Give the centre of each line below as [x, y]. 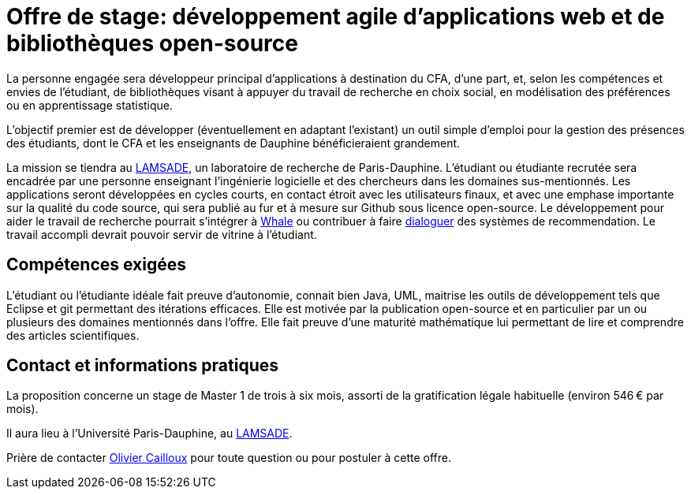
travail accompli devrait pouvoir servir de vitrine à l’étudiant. [162, 234]
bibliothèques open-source [152, 43]
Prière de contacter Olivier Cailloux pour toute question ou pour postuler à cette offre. [229, 458]
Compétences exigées [97, 265]
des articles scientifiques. [73, 335]
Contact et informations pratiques [143, 366]
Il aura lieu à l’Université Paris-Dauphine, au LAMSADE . [149, 434]
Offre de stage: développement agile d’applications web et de [336, 17]
